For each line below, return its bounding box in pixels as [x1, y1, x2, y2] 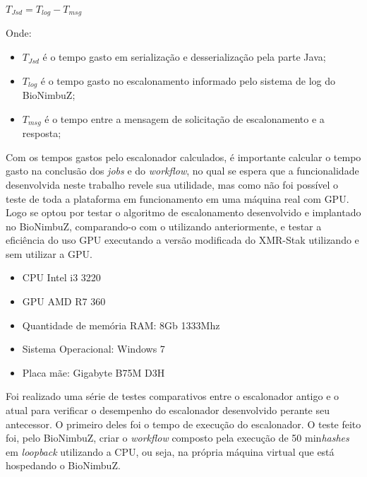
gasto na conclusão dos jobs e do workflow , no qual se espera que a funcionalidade [6, 163, 359, 178]
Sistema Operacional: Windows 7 [22, 341, 165, 356]
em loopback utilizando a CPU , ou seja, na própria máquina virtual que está [6, 444, 335, 459]
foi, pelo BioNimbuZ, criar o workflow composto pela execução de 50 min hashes [6, 430, 349, 445]
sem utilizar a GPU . [6, 246, 92, 261]
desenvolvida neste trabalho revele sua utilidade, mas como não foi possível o [6, 177, 339, 192]
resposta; [22, 126, 61, 141]
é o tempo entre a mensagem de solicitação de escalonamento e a [44, 111, 325, 126]
